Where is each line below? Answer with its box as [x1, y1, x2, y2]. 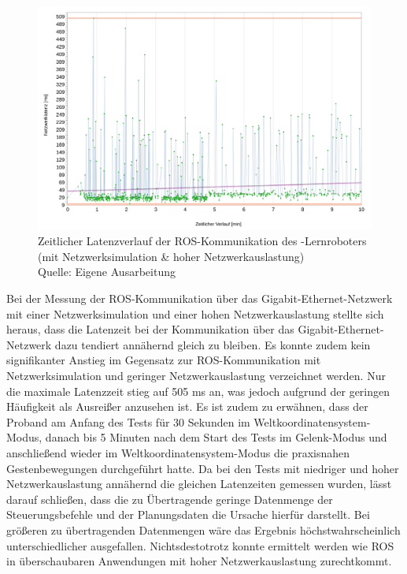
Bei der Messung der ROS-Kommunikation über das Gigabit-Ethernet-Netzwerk [6, 290, 393, 306]
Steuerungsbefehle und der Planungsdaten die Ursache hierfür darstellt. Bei [6, 506, 370, 523]
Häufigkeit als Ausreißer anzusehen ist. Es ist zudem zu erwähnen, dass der [6, 398, 368, 415]
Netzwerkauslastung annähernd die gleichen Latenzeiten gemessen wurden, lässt [6, 475, 392, 492]
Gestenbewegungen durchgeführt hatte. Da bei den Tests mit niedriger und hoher [6, 460, 399, 476]
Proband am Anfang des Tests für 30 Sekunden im [6, 413, 250, 430]
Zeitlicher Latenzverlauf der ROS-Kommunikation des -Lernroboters [38, 233, 367, 249]
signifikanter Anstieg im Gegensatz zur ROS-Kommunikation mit [6, 352, 321, 368]
